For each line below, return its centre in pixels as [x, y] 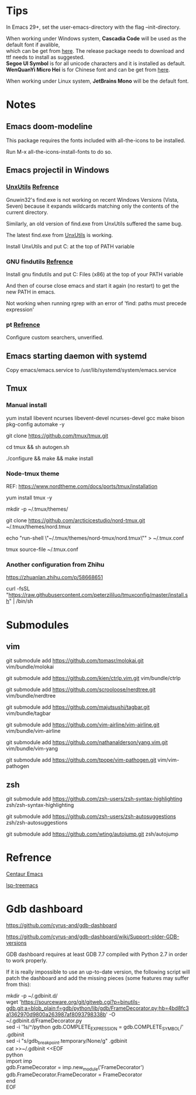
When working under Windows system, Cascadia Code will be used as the [96, 38]
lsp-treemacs [22, 886]
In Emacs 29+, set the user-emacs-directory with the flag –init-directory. [93, 27]
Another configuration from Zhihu [55, 565]
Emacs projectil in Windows [58, 170]
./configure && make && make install [50, 458]
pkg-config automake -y [35, 424]
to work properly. [27, 960]
